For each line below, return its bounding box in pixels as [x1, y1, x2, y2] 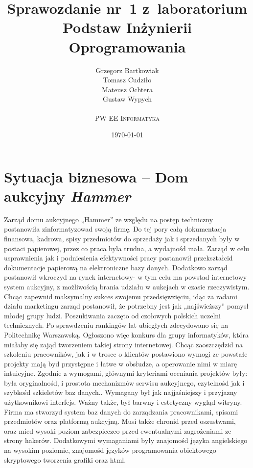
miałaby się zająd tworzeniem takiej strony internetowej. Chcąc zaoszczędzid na [4, 339, 243, 349]
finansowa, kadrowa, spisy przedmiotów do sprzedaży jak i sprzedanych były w [4, 233, 240, 243]
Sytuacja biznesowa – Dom [4, 166, 188, 186]
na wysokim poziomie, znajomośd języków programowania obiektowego [4, 445, 216, 455]
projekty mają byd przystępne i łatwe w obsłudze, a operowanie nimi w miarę [4, 358, 237, 368]
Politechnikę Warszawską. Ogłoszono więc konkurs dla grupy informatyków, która [4, 329, 249, 339]
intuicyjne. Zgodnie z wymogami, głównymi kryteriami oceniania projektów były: [4, 368, 248, 378]
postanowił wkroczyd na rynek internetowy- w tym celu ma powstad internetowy [4, 272, 247, 282]
